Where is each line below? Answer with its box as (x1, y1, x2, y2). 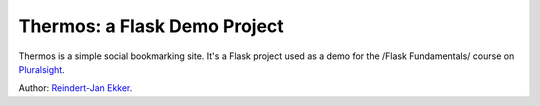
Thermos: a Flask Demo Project (18, 15, 284, 37)
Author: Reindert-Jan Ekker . (18, 82, 133, 94)
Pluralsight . (18, 63, 65, 75)
